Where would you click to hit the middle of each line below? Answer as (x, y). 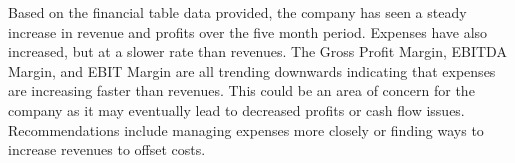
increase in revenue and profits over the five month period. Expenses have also (248, 31)
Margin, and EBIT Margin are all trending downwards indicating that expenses (252, 70)
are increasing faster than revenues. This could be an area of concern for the (241, 90)
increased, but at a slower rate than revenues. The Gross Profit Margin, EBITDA (257, 51)
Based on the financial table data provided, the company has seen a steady (237, 12)
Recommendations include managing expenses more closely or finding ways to (246, 129)
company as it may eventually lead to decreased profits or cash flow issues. (236, 109)
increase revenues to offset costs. (107, 149)
